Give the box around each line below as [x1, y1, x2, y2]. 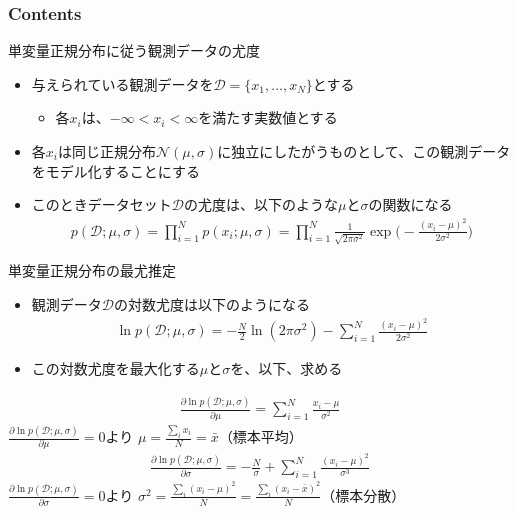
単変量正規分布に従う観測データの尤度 [8, 40, 260, 61]
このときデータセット [31, 194, 172, 215]
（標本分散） [321, 484, 406, 505]
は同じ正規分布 [57, 141, 156, 161]
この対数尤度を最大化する [31, 358, 200, 379]
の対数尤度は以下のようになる [114, 293, 310, 314]
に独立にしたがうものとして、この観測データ [217, 141, 511, 161]
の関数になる [368, 194, 453, 215]
